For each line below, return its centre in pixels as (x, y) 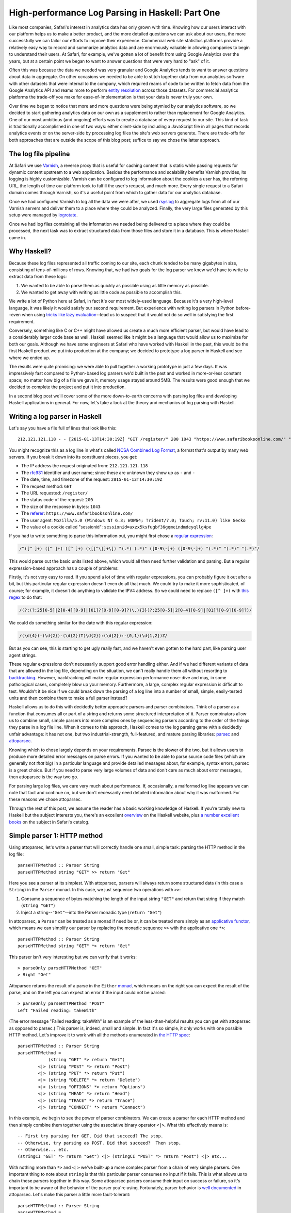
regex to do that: (25, 597)
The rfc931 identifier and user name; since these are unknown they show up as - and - (108, 473)
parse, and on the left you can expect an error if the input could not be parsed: (87, 993)
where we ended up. (30, 358)
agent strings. (23, 655)
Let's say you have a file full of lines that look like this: (63, 428)
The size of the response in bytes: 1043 (61, 507)
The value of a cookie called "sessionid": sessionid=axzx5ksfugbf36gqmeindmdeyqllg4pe (116, 527)
